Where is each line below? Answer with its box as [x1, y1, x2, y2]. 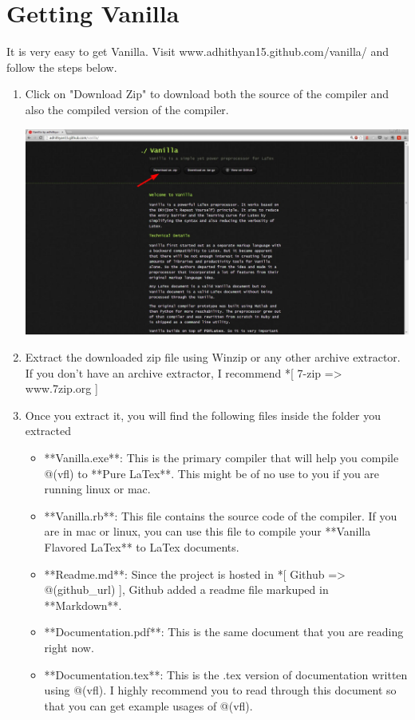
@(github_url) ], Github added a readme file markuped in [44, 581, 329, 598]
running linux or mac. [44, 481, 151, 497]
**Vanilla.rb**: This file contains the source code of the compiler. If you [44, 507, 397, 524]
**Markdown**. [44, 596, 122, 613]
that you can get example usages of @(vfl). [44, 697, 253, 714]
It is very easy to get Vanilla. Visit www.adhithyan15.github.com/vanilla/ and [6, 43, 389, 60]
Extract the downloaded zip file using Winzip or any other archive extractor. [25, 349, 401, 365]
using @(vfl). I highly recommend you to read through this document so [44, 682, 397, 698]
